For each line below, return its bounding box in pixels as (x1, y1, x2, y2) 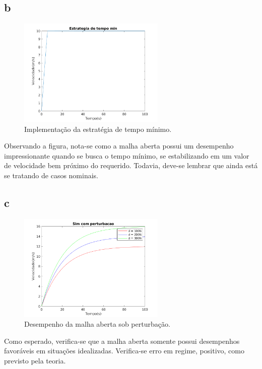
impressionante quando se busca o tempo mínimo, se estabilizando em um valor (4, 150, 249, 161)
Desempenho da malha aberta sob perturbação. (24, 319, 170, 329)
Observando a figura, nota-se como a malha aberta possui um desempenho (4, 140, 234, 151)
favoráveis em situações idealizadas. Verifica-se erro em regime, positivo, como (4, 345, 244, 356)
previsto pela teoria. (4, 355, 66, 365)
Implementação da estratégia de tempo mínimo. (24, 123, 172, 134)
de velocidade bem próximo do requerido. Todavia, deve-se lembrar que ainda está (4, 160, 258, 171)
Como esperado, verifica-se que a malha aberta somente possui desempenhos (4, 335, 240, 346)
